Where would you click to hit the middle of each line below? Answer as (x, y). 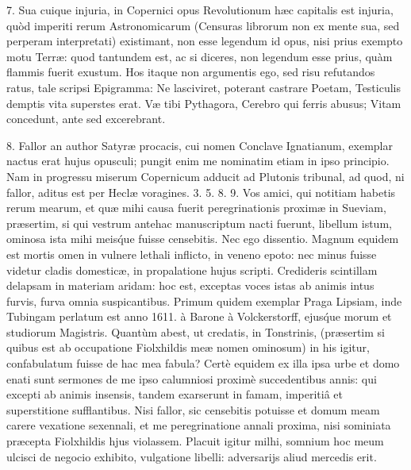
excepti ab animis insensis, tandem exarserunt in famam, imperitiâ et (175, 394)
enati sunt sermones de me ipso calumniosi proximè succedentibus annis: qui (192, 378)
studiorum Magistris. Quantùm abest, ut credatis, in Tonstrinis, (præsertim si (196, 331)
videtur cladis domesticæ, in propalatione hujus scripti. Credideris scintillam (192, 270)
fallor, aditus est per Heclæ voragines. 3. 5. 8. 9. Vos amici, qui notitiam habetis (201, 192)
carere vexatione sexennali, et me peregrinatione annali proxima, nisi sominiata (199, 425)
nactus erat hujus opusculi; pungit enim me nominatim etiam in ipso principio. (198, 161)
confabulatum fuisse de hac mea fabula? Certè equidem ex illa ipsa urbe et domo (203, 363)
